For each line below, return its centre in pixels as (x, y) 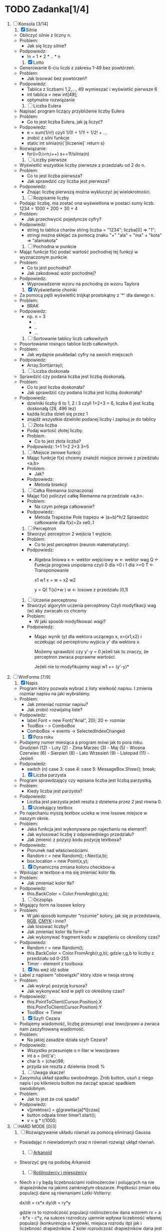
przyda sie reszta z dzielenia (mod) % (66, 1066)
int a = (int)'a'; (41, 1056)
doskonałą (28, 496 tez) (51, 408)
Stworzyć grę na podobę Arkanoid (55, 1162)
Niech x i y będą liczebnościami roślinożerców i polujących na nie (87, 1182)
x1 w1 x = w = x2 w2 (55, 580)
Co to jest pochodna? (49, 268)
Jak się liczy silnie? (47, 46)
